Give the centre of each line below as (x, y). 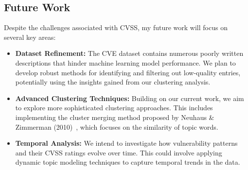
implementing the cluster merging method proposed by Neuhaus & (115, 117)
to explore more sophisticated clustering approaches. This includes (114, 108)
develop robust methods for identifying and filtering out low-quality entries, (128, 72)
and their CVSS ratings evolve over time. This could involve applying (119, 152)
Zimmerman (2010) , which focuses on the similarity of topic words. (117, 127)
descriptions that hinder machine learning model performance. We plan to (125, 62)
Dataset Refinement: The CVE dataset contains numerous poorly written (129, 53)
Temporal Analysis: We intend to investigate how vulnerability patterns (126, 143)
